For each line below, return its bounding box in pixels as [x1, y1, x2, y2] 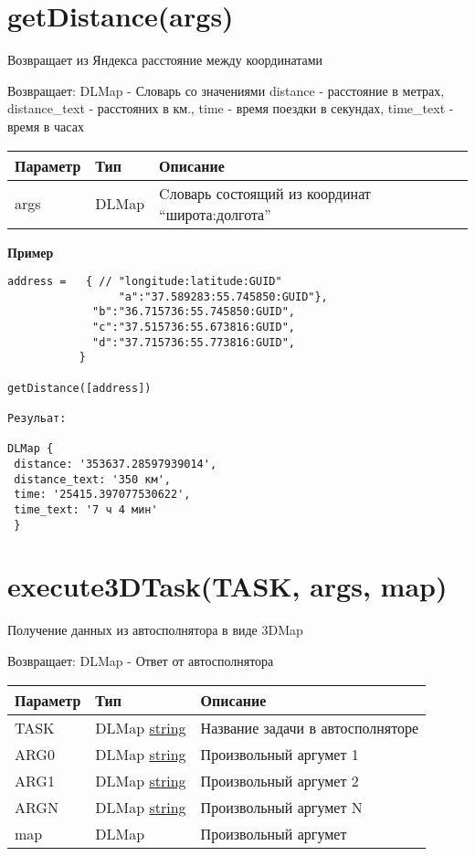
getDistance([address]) [7, 381, 152, 395]
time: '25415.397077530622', [14, 488, 191, 502]
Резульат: [7, 412, 67, 425]
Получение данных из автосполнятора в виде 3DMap [7, 620, 303, 639]
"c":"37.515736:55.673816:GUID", [92, 321, 295, 334]
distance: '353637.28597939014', [14, 457, 217, 470]
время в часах [7, 116, 84, 135]
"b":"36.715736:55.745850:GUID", [92, 305, 295, 319]
